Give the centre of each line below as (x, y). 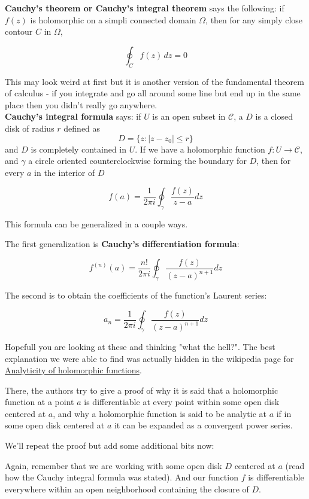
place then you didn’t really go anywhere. (81, 104)
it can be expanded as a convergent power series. (203, 425)
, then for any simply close (254, 19)
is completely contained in (79, 149)
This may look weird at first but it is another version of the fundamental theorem (154, 81)
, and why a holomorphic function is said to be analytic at (160, 413)
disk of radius (30, 128)
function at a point (40, 402)
